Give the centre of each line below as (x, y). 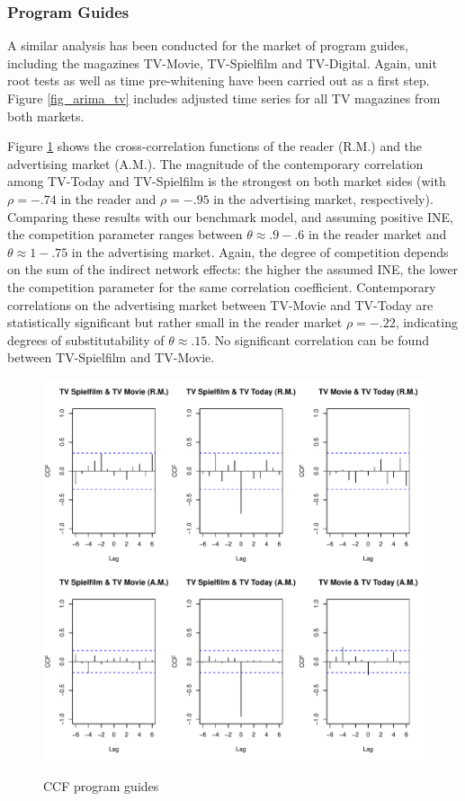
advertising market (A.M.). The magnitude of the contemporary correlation (215, 163)
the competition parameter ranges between (125, 234)
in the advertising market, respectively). (323, 198)
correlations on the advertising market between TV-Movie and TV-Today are (220, 304)
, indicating (426, 322)
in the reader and (108, 198)
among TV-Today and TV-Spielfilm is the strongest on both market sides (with (227, 181)
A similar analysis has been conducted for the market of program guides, (208, 45)
